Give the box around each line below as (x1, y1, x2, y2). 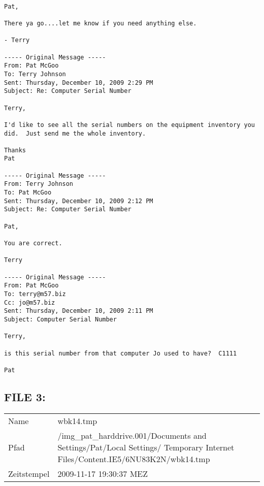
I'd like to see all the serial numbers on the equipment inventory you (4, 121, 255, 128)
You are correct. (4, 240, 62, 247)
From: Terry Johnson (4, 180, 74, 188)
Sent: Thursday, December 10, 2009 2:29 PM (4, 79, 153, 86)
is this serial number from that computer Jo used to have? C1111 (4, 349, 237, 357)
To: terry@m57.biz (4, 290, 66, 298)
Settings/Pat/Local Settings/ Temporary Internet (57, 441, 235, 453)
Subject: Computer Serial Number (4, 315, 117, 323)
